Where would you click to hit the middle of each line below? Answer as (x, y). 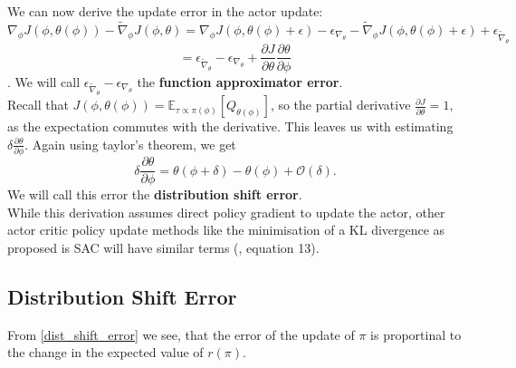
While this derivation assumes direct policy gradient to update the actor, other (226, 212)
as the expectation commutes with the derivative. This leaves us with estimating (230, 126)
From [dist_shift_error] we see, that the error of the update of (181, 334)
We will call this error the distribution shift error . (155, 194)
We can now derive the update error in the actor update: (165, 11)
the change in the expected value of (105, 352)
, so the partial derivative (340, 105)
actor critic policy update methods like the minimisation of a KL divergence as (226, 230)
